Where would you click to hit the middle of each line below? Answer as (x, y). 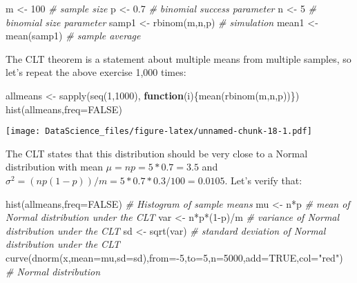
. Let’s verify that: (263, 180)
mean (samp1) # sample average (73, 36)
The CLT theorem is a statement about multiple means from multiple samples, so (178, 58)
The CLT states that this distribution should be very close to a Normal (157, 153)
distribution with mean (54, 167)
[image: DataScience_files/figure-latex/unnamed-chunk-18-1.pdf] (159, 131)
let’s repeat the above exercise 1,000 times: (96, 72)
